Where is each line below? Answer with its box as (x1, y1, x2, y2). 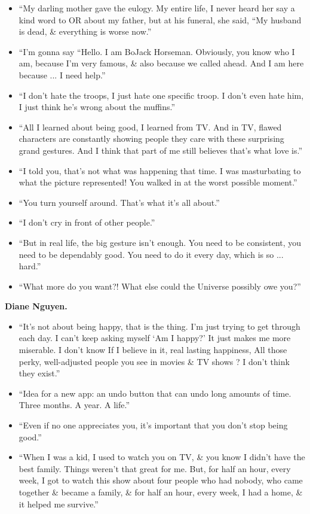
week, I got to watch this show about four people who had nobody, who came (19, 474, 303, 486)
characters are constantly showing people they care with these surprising (19, 132, 284, 145)
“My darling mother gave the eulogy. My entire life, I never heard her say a (19, 2, 295, 14)
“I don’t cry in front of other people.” (19, 216, 155, 229)
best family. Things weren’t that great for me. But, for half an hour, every (19, 462, 291, 475)
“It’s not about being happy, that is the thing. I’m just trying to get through (19, 320, 300, 332)
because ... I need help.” (19, 68, 106, 81)
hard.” (19, 260, 41, 272)
